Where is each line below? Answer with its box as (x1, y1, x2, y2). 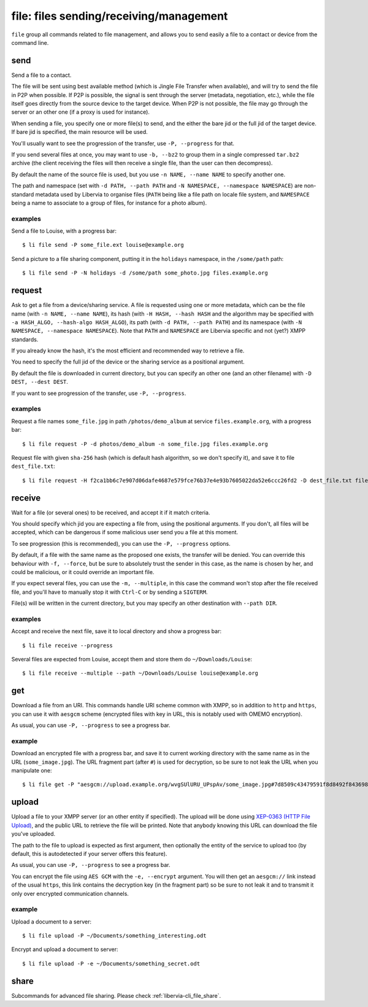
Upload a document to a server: (11, 918, 92, 925)
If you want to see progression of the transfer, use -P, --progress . (11, 389, 186, 397)
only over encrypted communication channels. (11, 890, 129, 897)
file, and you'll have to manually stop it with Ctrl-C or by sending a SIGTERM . (11, 588, 208, 596)
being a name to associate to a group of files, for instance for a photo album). (11, 199, 207, 206)
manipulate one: (11, 767, 52, 774)
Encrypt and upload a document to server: (11, 946, 119, 953)
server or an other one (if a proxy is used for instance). (11, 108, 150, 116)
